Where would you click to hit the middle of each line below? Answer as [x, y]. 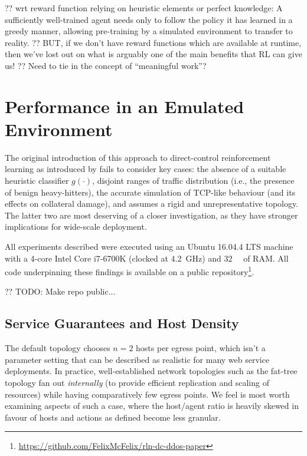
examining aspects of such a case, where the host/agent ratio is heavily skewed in [152, 406]
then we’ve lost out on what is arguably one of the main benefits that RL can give [153, 54]
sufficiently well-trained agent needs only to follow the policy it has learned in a [149, 19]
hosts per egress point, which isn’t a [201, 348]
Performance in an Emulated [125, 106]
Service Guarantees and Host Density [122, 323]
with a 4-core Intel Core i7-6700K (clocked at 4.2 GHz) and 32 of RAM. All [147, 258]
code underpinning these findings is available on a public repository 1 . [130, 271]
